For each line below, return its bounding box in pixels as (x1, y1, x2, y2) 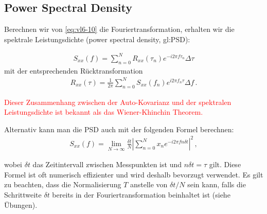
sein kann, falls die (187, 179, 246, 190)
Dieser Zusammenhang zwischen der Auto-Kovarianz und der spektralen (4, 96, 232, 107)
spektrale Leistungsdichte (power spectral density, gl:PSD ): (4, 33, 190, 44)
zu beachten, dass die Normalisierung (4, 179, 121, 190)
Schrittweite (4, 189, 42, 200)
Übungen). (4, 199, 38, 210)
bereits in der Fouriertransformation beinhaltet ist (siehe (52, 189, 230, 200)
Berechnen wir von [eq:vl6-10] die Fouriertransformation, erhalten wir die (4, 24, 235, 34)
